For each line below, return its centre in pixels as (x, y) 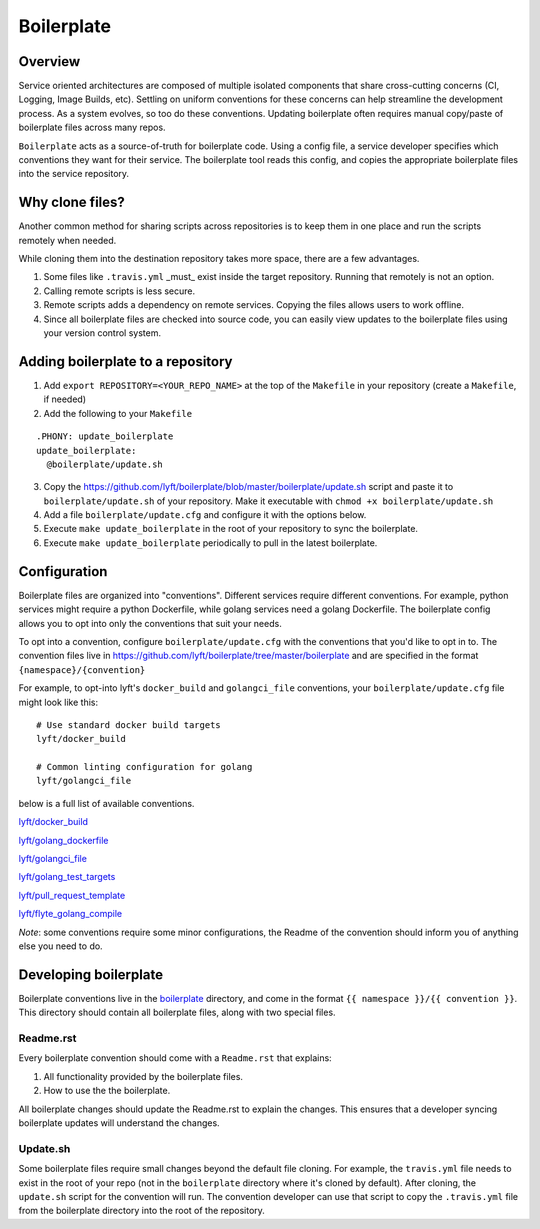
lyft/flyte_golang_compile (70, 914)
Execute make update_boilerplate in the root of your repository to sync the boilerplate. (231, 529)
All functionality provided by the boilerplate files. (143, 1076)
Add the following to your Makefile (118, 413)
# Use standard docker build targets (129, 724)
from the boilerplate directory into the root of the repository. (141, 1211)
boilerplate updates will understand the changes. (119, 1122)
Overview (49, 61)
